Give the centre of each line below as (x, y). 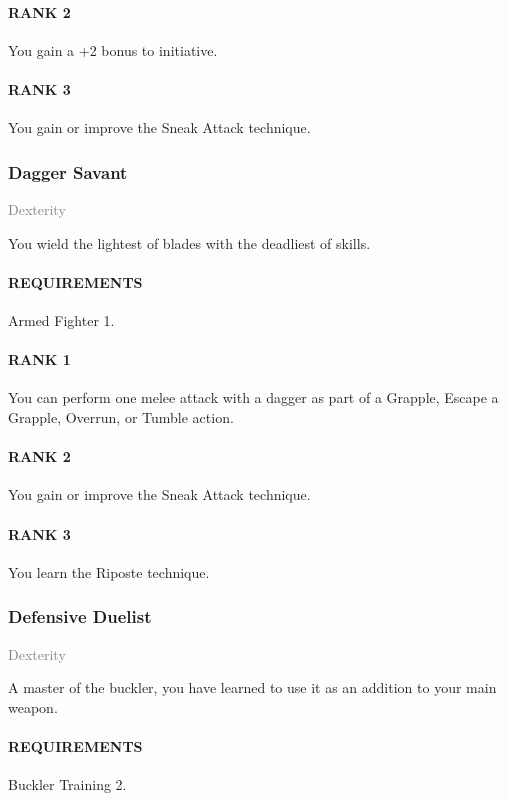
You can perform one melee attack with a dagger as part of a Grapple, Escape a (253, 397)
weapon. (33, 706)
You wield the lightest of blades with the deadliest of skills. (189, 242)
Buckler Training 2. (67, 784)
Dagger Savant (68, 171)
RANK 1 (39, 359)
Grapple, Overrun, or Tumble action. (121, 416)
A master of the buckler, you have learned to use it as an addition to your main (252, 687)
